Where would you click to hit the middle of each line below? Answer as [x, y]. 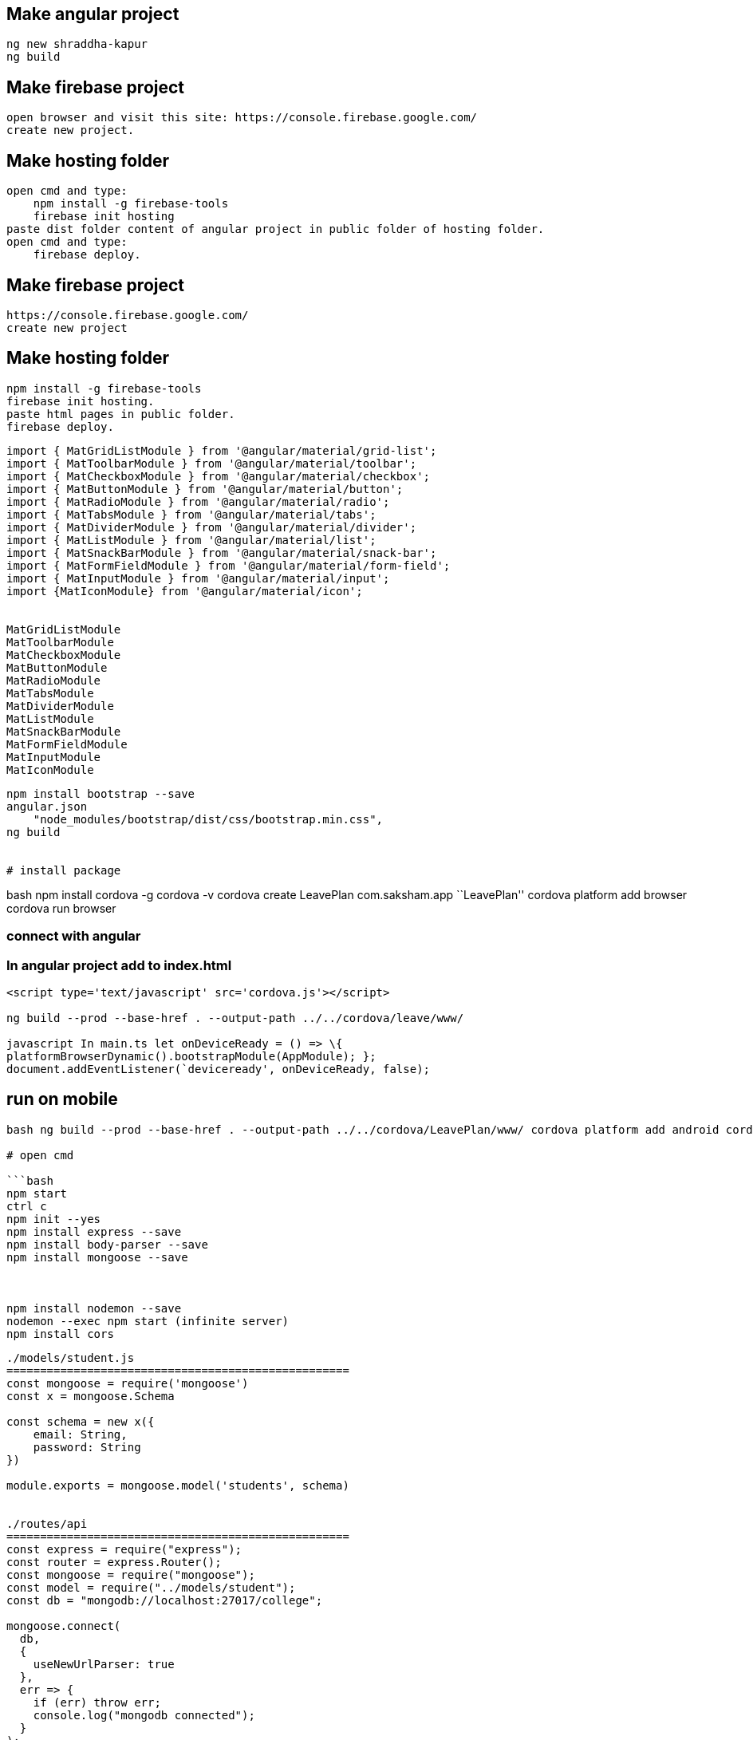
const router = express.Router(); [114, 1562]
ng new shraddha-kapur [77, 44]
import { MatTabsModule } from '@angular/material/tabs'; [191, 514]
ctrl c [27, 1206]
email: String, [80, 1434]
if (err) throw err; [97, 1702]
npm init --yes [54, 1219]
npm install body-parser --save [107, 1244]
